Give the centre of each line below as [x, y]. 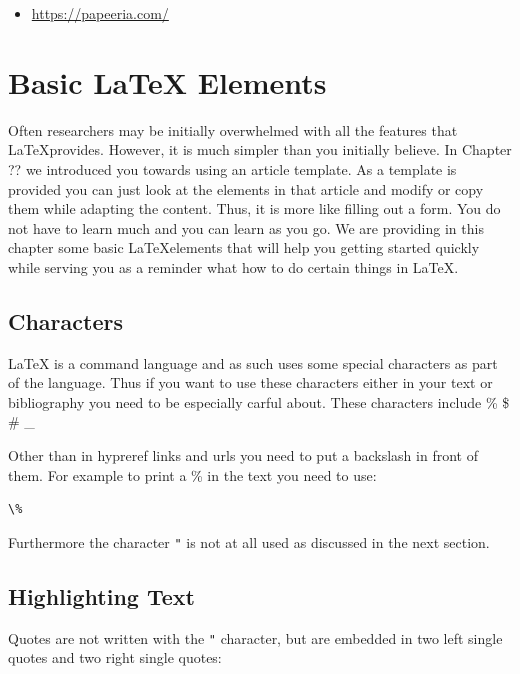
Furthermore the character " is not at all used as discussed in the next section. [249, 541]
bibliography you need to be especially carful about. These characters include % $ [259, 401]
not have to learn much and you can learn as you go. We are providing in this [246, 227]
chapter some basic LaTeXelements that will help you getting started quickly [244, 247]
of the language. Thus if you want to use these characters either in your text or [250, 382]
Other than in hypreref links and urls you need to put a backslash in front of [243, 455]
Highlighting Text [101, 595]
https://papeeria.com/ [100, 13]
